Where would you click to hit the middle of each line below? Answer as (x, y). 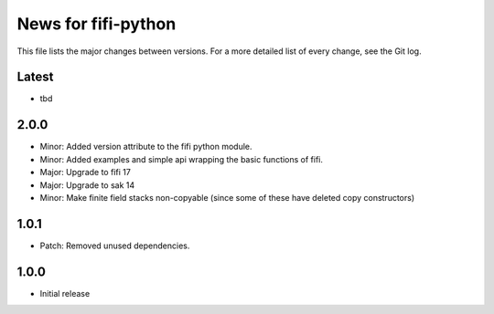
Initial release (65, 293)
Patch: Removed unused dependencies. (115, 246)
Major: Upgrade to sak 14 (87, 185)
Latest (35, 77)
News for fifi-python (97, 24)
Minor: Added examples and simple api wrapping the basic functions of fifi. (182, 159)
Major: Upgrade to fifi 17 (86, 173)
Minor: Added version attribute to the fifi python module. (146, 147)
